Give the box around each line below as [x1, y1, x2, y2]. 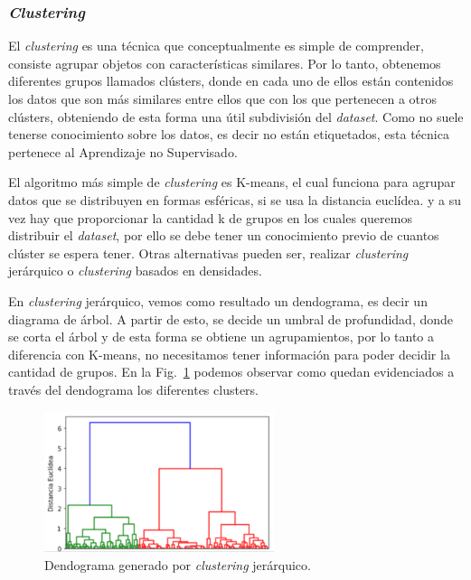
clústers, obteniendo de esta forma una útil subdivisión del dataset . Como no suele [8, 107, 464, 126]
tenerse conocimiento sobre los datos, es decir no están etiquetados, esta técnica [8, 125, 449, 144]
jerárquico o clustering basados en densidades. [8, 261, 262, 280]
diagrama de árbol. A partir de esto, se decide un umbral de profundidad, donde [8, 309, 453, 328]
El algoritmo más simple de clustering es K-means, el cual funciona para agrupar [8, 173, 456, 192]
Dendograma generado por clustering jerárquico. [44, 555, 311, 574]
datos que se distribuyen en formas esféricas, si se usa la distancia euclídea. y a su [8, 190, 462, 209]
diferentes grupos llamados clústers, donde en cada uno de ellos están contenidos [8, 71, 454, 90]
